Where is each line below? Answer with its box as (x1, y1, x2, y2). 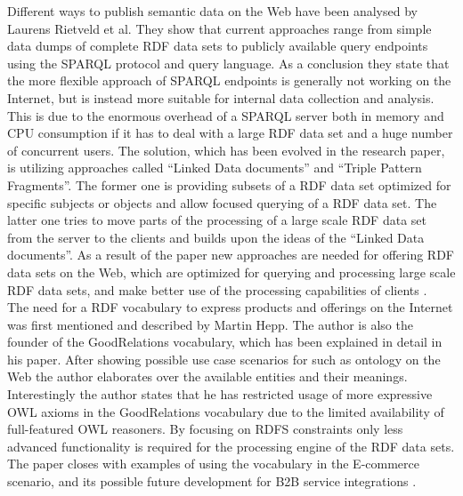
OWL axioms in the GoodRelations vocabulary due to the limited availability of (7, 402, 444, 420)
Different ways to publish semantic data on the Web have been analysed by (7, 2, 418, 20)
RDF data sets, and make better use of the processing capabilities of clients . (7, 280, 427, 299)
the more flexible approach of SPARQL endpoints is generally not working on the (7, 71, 451, 90)
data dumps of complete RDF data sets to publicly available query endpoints (7, 36, 428, 55)
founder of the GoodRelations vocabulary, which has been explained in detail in (7, 332, 443, 351)
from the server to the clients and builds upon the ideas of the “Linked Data (7, 228, 425, 246)
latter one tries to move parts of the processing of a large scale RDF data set (7, 211, 426, 229)
